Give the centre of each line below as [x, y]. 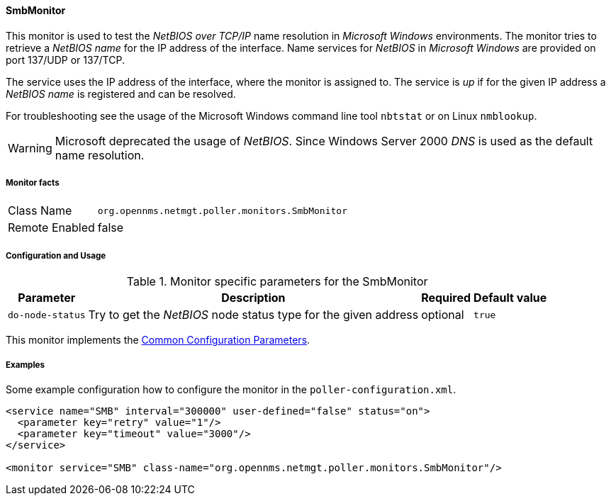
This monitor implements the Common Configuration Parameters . [158, 340]
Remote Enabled [51, 228]
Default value [510, 298]
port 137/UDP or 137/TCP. [65, 60]
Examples [25, 365]
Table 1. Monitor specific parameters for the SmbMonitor [277, 282]
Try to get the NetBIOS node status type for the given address [253, 315]
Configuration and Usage [56, 255]
